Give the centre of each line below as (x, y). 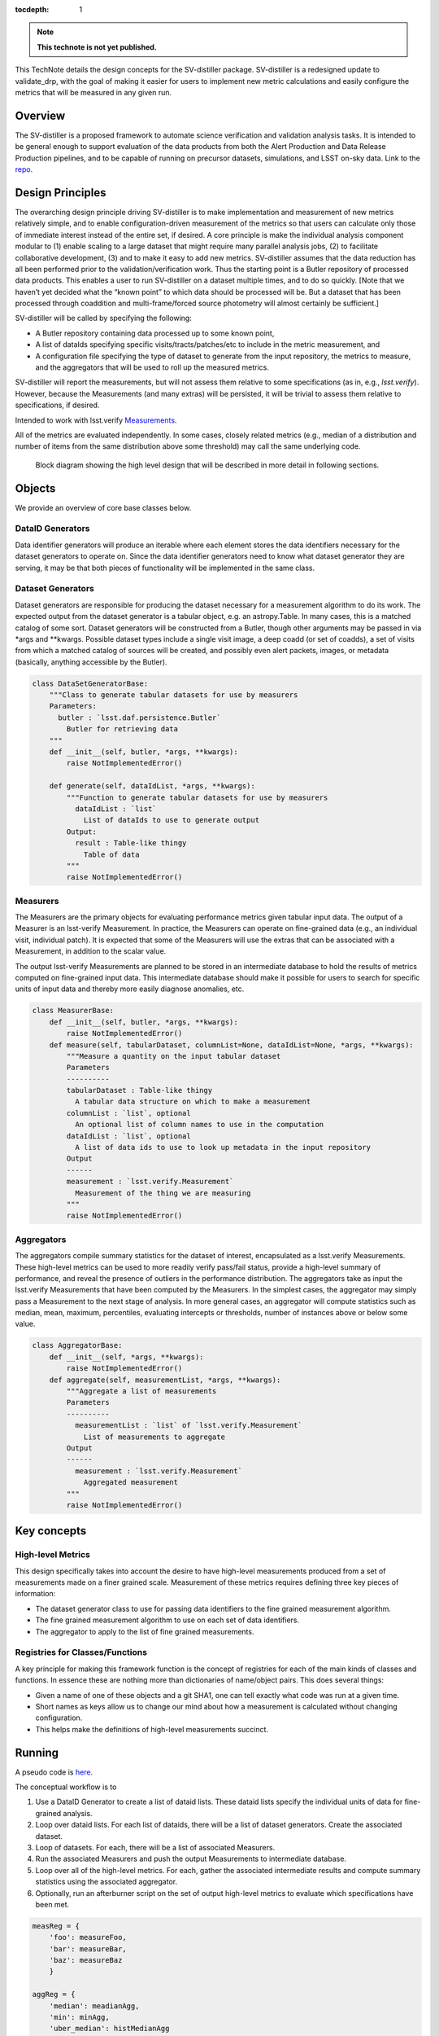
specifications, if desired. (57, 405)
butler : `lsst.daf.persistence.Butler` (139, 717)
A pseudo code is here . (54, 1772)
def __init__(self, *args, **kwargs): (126, 1357)
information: (35, 1594)
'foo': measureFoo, (88, 1937)
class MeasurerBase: (73, 1011)
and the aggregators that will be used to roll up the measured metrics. (152, 367)
